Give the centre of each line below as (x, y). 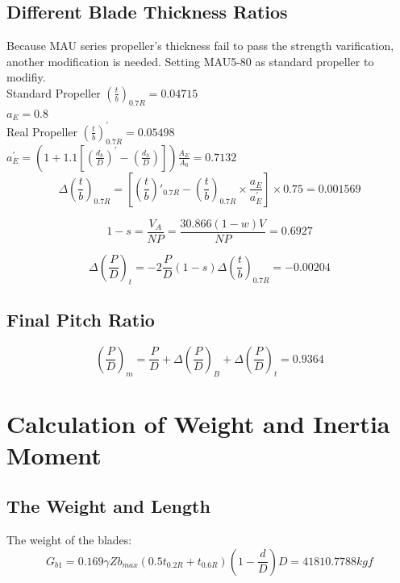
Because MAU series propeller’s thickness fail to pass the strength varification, (200, 46)
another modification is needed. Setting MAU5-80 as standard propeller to (190, 61)
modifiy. (26, 77)
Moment (54, 454)
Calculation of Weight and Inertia (198, 423)
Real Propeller (42, 131)
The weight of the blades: (69, 540)
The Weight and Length (108, 506)
